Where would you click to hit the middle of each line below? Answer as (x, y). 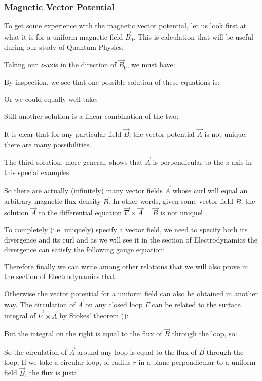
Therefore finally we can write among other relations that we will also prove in (126, 266)
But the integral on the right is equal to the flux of (83, 334)
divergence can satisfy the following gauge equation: (85, 249)
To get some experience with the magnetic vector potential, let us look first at (125, 26)
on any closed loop (114, 304)
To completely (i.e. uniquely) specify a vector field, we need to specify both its (126, 230)
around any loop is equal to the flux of (137, 352)
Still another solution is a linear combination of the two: (91, 116)
